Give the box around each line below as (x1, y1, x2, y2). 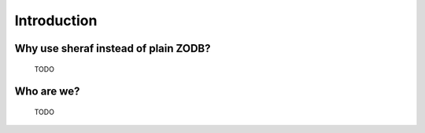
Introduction (14, 12, 98, 29)
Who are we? (14, 85, 80, 98)
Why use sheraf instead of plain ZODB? (14, 42, 211, 55)
